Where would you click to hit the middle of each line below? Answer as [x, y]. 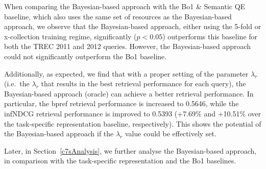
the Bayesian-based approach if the [59, 134]
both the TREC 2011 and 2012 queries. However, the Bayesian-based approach [128, 46]
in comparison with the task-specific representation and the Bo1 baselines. [120, 161]
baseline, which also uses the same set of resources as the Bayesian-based [118, 16]
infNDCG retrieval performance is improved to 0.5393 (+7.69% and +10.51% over [133, 113]
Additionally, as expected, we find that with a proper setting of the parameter [126, 73]
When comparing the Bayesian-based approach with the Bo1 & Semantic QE [125, 6]
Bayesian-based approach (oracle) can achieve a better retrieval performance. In [129, 93]
